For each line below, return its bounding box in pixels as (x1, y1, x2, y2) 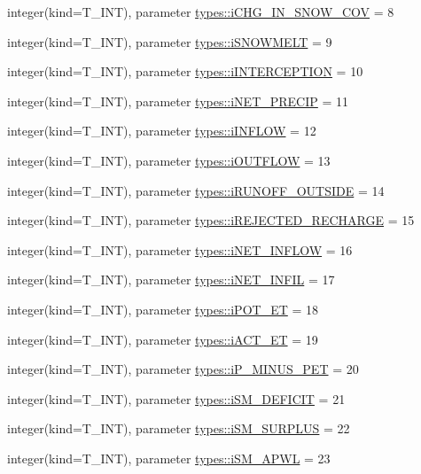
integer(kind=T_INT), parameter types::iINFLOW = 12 (7, 121, 316, 140)
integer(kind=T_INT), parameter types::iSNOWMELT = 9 (7, 32, 332, 51)
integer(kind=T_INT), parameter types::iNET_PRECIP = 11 (7, 91, 349, 110)
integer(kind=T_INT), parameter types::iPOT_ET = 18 (7, 299, 319, 318)
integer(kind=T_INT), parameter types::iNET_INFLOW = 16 (7, 240, 353, 259)
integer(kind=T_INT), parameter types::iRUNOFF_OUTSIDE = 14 (7, 181, 385, 199)
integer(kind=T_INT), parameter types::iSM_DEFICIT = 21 (7, 389, 346, 408)
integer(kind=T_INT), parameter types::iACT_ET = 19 (7, 330, 318, 348)
